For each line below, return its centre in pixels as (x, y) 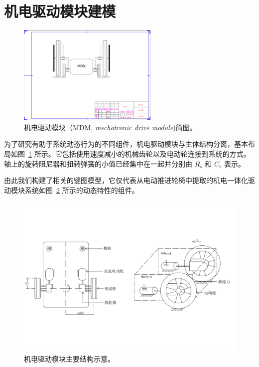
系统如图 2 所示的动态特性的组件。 (82, 190)
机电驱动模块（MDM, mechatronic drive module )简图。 (110, 127)
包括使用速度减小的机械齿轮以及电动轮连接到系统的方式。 (156, 153)
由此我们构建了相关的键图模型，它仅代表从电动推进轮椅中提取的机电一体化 (126, 180)
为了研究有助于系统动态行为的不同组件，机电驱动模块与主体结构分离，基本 (126, 144)
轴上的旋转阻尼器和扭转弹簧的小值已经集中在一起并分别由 (98, 163)
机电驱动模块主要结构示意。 (69, 358)
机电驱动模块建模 (60, 11)
